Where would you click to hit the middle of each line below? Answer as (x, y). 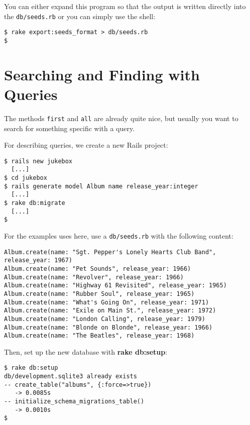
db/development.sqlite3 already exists (71, 377)
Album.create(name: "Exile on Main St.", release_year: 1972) (110, 311)
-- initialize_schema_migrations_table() (74, 402)
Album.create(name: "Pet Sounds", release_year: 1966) (98, 269)
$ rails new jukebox (38, 161)
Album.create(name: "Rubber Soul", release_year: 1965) (99, 294)
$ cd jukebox (26, 178)
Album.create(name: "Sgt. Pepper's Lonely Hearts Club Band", (110, 252)
